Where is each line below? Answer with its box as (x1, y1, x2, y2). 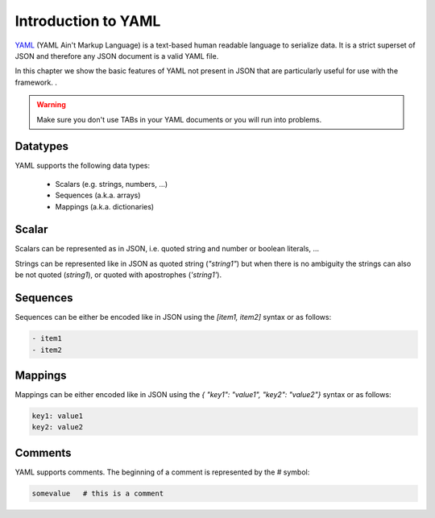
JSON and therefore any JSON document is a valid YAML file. (14, 51, 219, 60)
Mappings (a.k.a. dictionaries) (55, 201, 155, 211)
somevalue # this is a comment (31, 488, 164, 498)
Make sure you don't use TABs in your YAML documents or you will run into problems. (36, 114, 322, 124)
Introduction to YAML (14, 12, 161, 30)
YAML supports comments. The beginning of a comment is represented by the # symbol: (14, 467, 310, 477)
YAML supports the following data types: (14, 161, 151, 171)
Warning (36, 100, 66, 110)
